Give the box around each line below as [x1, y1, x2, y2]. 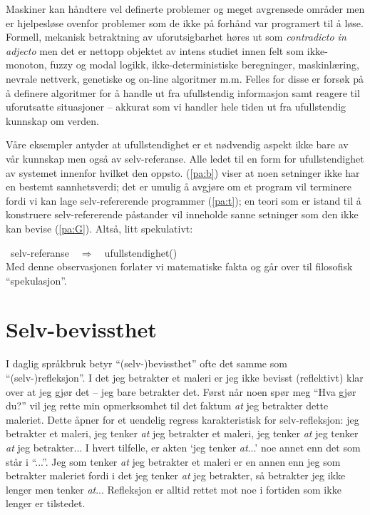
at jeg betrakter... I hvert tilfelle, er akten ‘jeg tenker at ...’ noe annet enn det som [6, 439, 361, 454]
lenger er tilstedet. [6, 496, 86, 511]
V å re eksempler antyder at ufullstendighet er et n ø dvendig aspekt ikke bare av [6, 137, 349, 152]
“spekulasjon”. [6, 272, 67, 287]
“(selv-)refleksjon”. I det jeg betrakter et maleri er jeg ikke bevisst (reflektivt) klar [6, 370, 364, 384]
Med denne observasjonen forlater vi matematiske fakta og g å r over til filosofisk [6, 259, 353, 274]
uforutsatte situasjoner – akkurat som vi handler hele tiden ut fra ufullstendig [6, 99, 346, 114]
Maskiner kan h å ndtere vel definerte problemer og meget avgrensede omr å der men [6, 1, 365, 16]
